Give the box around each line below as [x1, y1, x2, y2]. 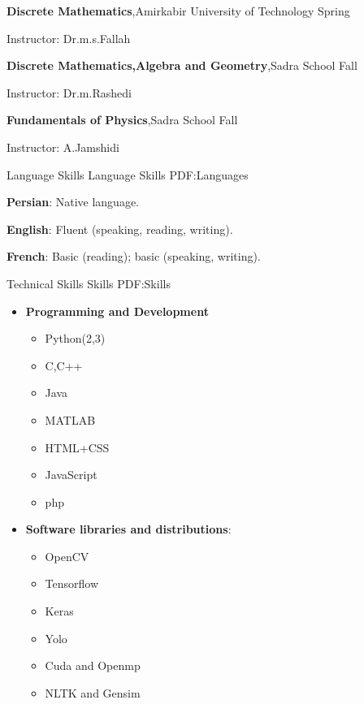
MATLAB [45, 411, 96, 428]
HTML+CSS [45, 438, 110, 456]
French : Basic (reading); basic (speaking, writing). [6, 248, 261, 265]
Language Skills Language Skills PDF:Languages [6, 166, 249, 183]
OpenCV [45, 547, 89, 564]
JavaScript [45, 466, 97, 483]
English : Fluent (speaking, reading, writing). [6, 220, 233, 237]
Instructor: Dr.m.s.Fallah [6, 29, 131, 46]
